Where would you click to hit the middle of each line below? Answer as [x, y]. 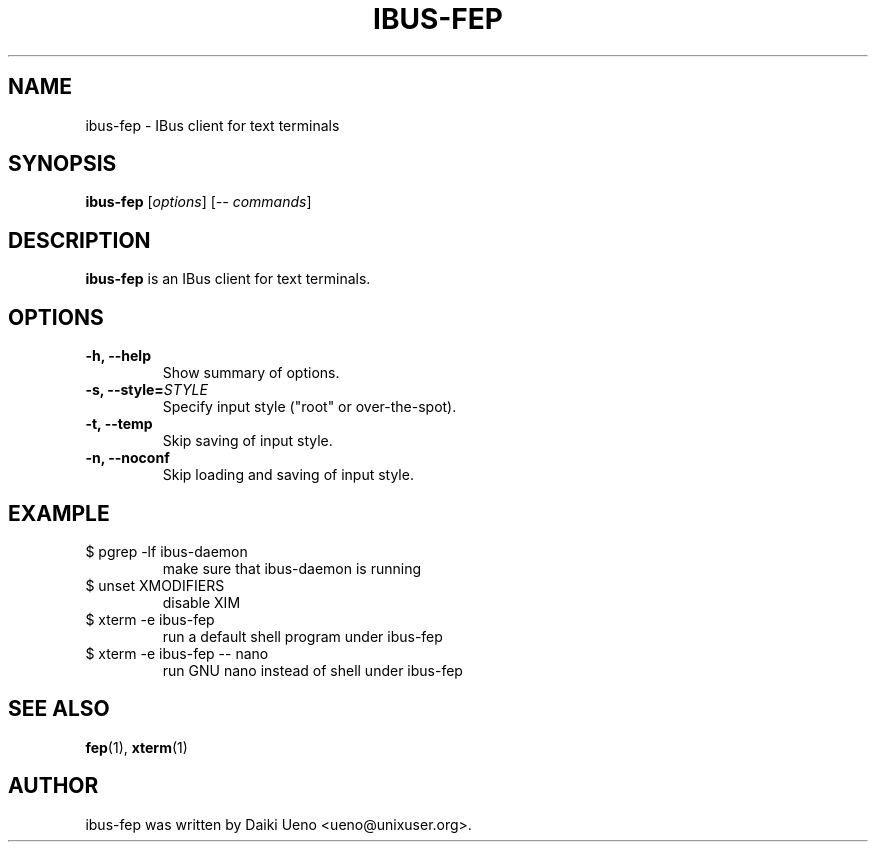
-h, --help [118, 356]
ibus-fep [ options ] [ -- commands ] [198, 202]
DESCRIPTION [79, 240]
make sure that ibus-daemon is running [292, 568]
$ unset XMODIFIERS [155, 585]
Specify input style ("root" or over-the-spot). [309, 407]
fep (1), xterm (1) [136, 747]
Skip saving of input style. [247, 441]
